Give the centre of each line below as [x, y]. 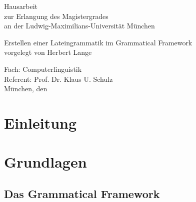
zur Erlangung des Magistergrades [56, 16]
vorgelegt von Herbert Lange [48, 52]
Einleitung [40, 122]
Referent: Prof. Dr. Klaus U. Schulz [58, 79]
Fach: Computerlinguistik [43, 69]
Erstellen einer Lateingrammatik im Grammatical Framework [98, 42]
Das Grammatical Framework [82, 193]
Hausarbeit [21, 6]
